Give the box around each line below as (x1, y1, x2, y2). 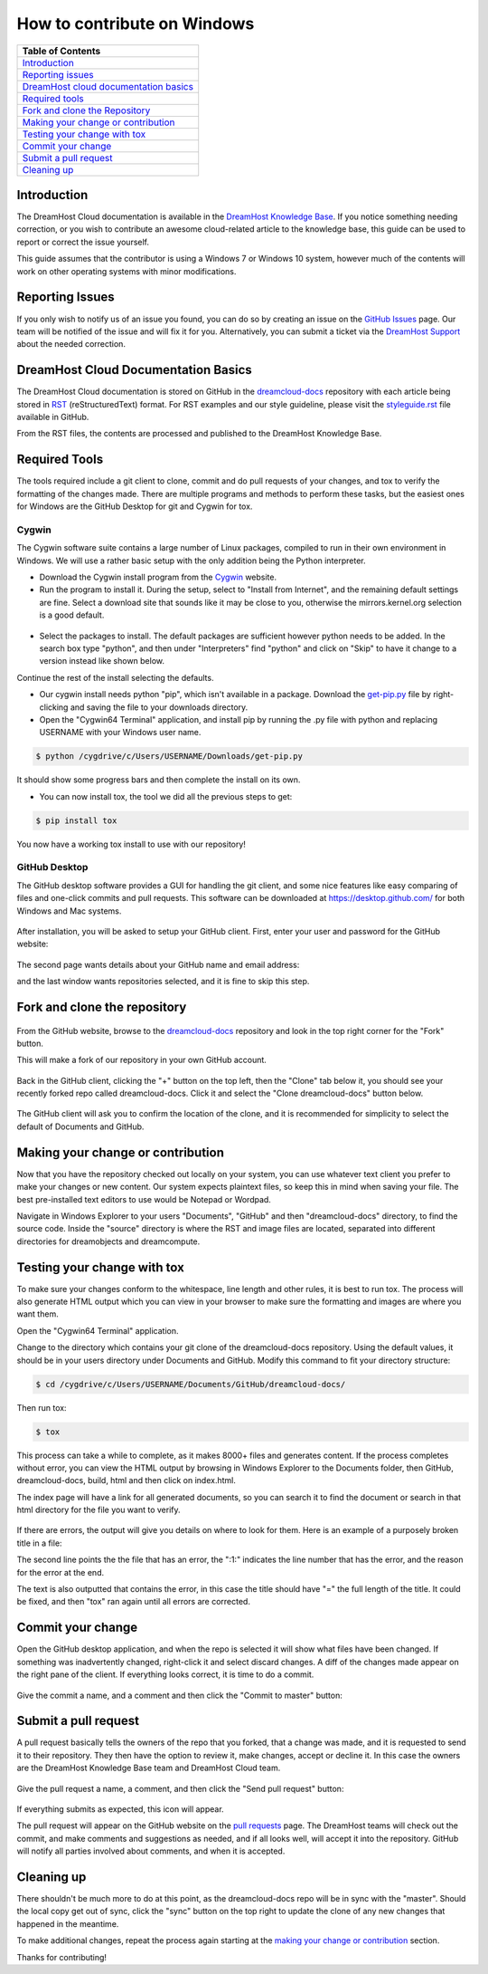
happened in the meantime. (16, 1918, 119, 1929)
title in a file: (16, 1538, 62, 1548)
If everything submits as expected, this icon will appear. (16, 1803, 225, 1815)
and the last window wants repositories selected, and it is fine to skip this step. (16, 976, 310, 987)
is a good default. (39, 609, 105, 620)
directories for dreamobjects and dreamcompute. (16, 1236, 201, 1247)
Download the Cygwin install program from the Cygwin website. (39, 571, 277, 582)
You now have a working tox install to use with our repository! (16, 838, 246, 849)
